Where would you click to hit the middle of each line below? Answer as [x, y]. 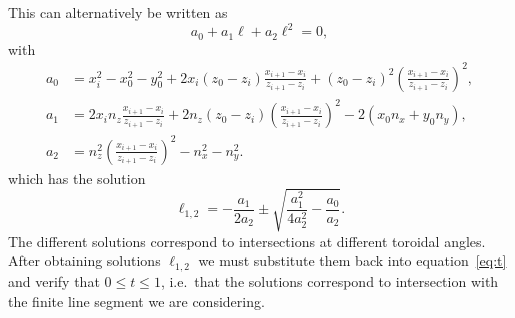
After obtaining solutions [84, 260]
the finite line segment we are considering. [136, 300]
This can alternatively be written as [118, 12]
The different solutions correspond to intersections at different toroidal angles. [247, 240]
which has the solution [77, 177]
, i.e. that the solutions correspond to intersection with [329, 280]
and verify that [54, 280]
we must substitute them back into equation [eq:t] [352, 260]
